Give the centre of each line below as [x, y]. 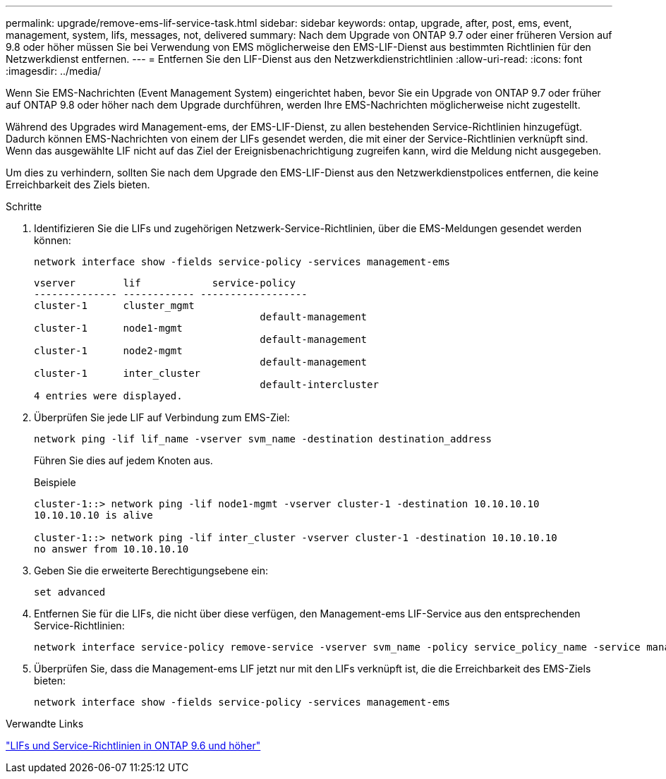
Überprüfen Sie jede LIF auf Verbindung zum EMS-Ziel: [162, 417]
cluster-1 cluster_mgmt [114, 306]
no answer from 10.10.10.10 [111, 549]
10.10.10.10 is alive [93, 515]
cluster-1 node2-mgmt [108, 351]
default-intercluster [319, 385]
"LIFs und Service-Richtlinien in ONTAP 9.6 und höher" [133, 745]
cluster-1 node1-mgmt [108, 328]
